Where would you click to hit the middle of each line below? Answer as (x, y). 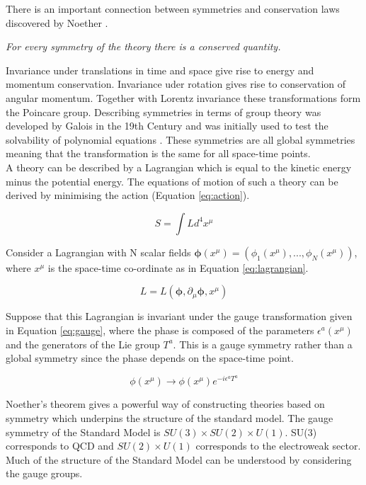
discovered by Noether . (57, 22)
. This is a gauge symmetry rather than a (263, 344)
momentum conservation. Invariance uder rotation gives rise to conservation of (176, 84)
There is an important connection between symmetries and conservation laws (173, 8)
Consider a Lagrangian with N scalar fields (98, 252)
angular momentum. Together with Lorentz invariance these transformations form (183, 97)
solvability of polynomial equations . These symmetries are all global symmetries (181, 139)
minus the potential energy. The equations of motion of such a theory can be (172, 181)
